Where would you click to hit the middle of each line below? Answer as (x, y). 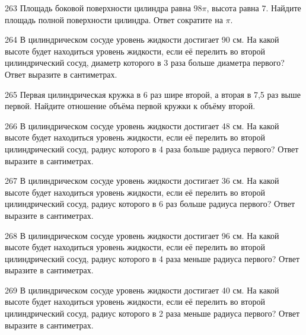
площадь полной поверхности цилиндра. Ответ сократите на (114, 19)
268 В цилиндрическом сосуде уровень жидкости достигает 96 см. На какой (142, 235)
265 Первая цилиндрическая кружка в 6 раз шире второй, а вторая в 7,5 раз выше (153, 94)
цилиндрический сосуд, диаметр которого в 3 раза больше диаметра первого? (145, 63)
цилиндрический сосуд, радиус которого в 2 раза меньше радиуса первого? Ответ (152, 313)
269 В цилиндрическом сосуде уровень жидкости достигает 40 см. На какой (142, 290)
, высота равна (233, 8)
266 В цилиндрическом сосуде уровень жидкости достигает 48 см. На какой (142, 125)
